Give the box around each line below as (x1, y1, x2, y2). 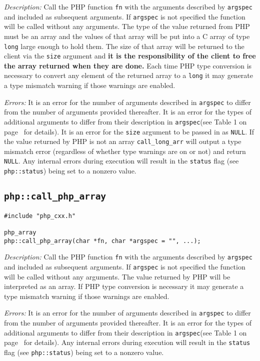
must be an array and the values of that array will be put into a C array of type (4, 30, 250, 41)
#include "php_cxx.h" (4, 212, 76, 219)
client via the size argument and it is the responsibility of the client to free (4, 50, 256, 61)
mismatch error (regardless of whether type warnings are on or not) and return (4, 145, 246, 156)
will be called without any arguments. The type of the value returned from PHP (4, 21, 250, 31)
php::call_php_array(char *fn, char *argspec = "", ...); (4, 237, 201, 244)
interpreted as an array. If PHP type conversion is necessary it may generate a (4, 281, 244, 291)
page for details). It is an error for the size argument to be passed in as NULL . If (4, 126, 254, 136)
